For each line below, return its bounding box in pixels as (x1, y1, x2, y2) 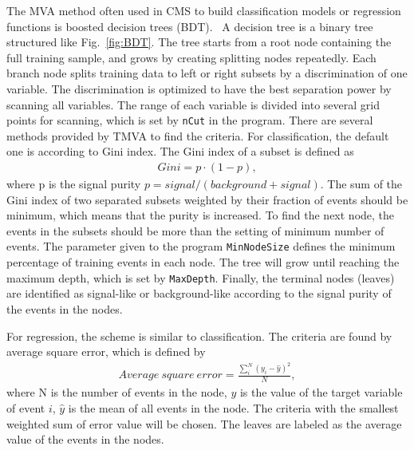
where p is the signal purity (6, 176, 141, 192)
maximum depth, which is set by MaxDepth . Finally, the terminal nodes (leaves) (6, 269, 395, 286)
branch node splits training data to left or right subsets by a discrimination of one (6, 65, 408, 81)
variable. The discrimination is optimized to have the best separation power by (6, 80, 392, 97)
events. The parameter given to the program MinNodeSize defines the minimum (6, 238, 396, 255)
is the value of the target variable (239, 384, 403, 401)
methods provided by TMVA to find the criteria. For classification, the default (6, 127, 389, 144)
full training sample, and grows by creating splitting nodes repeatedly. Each (6, 49, 377, 65)
